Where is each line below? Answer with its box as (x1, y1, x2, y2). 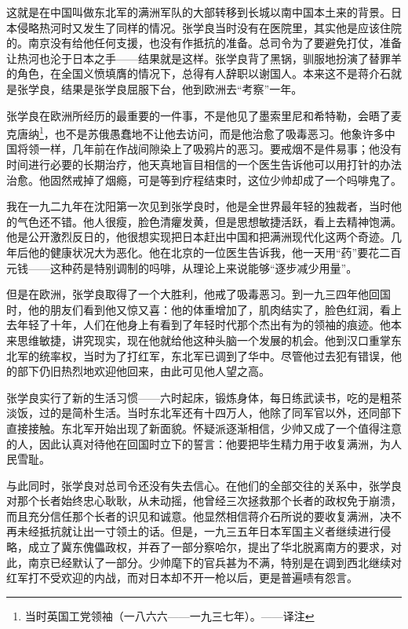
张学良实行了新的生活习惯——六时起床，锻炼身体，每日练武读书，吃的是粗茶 (6, 389, 402, 405)
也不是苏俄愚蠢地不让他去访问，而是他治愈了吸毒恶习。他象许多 (54, 125, 384, 141)
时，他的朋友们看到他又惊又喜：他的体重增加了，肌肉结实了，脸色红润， (6, 301, 380, 317)
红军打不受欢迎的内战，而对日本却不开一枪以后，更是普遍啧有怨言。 (6, 569, 358, 586)
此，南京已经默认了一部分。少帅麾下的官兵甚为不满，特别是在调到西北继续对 (6, 554, 402, 570)
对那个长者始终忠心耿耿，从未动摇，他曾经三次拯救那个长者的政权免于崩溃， (6, 492, 402, 509)
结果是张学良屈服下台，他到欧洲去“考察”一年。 (60, 80, 303, 97)
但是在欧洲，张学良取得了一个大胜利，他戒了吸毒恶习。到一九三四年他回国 (6, 286, 391, 302)
